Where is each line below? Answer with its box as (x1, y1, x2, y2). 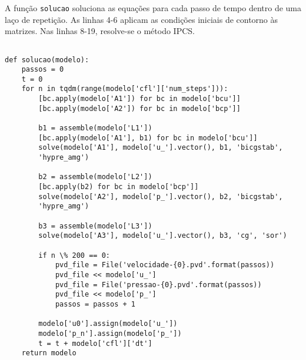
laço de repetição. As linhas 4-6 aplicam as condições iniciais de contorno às (5, 13, 278, 25)
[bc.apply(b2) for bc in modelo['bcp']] (38, 183, 199, 191)
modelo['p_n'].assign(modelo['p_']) (38, 329, 182, 338)
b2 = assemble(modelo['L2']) (38, 173, 152, 181)
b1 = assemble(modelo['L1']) (38, 124, 152, 133)
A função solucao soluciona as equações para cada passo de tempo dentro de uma (5, 2, 302, 14)
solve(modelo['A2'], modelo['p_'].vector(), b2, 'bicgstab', (38, 192, 283, 201)
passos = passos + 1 (55, 300, 135, 308)
